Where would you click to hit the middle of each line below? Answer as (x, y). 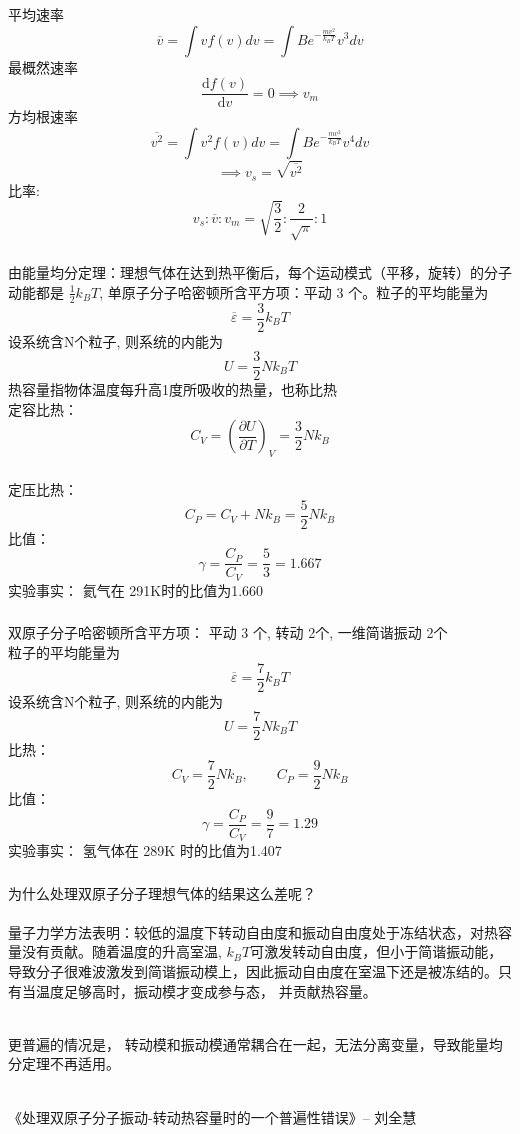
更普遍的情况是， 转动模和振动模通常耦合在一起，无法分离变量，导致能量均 (255, 1043)
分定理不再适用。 (64, 1063)
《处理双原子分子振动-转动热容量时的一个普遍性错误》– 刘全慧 (212, 1116)
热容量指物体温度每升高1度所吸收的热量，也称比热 (172, 389)
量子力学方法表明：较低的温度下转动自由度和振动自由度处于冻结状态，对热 (253, 931)
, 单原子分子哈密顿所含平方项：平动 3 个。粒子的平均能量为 (294, 291)
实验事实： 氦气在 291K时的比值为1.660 (136, 589)
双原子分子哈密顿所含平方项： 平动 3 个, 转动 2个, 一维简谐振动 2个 (228, 632)
